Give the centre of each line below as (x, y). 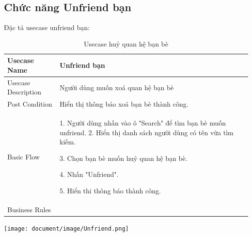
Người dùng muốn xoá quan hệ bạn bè (117, 87)
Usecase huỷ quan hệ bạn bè (126, 43)
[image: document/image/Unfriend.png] (66, 229)
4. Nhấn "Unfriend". (89, 174)
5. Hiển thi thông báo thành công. (110, 191)
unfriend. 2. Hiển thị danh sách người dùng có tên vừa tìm (147, 132)
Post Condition (30, 104)
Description (24, 92)
